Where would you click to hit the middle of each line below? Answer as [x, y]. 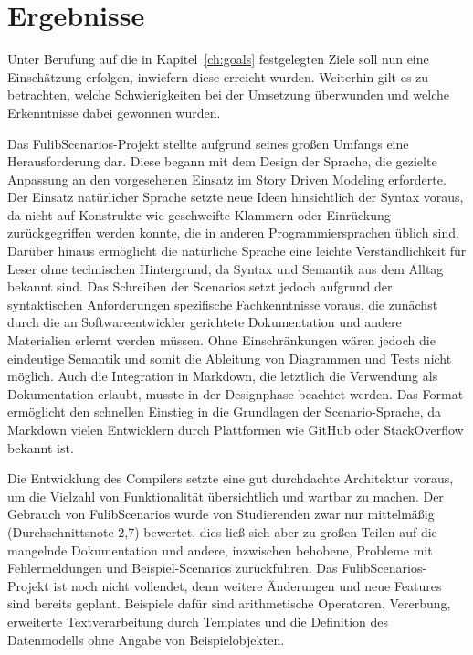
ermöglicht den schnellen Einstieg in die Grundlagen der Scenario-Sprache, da [225, 412]
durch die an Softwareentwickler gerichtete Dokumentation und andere [205, 322]
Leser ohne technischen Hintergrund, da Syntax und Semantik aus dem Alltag [226, 268]
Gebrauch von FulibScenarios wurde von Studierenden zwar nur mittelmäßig [221, 514]
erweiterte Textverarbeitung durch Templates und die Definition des [198, 621]
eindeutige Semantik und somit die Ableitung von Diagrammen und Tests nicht [230, 358]
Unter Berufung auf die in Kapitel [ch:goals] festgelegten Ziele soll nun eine [218, 59]
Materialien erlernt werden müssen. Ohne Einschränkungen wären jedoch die [221, 340]
